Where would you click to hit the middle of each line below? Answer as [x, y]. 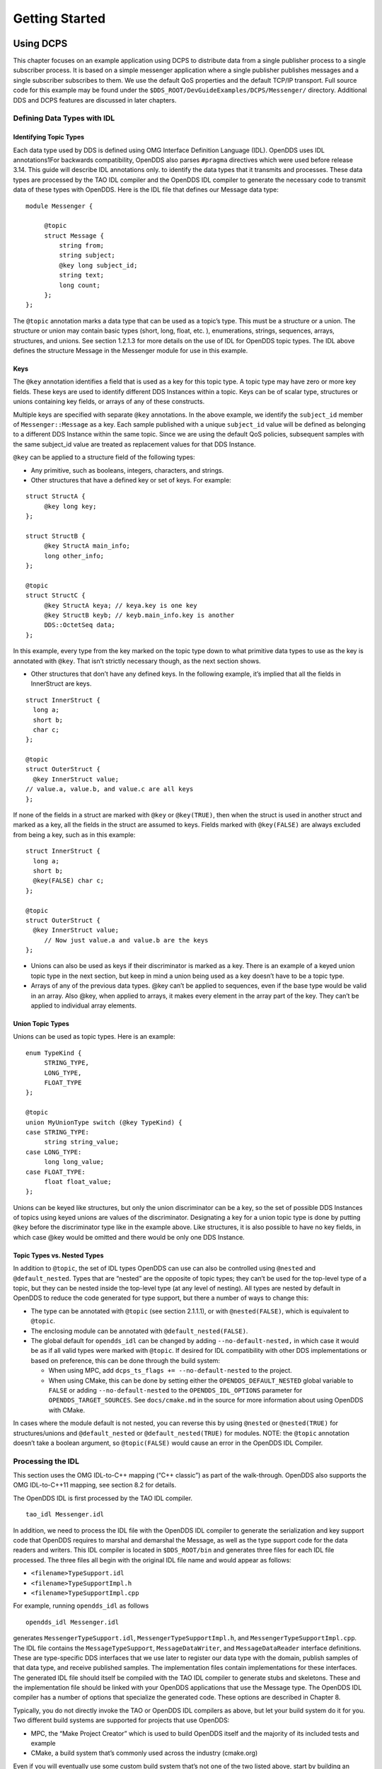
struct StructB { [56, 536]
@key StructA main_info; [87, 546]
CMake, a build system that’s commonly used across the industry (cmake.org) [144, 1753]
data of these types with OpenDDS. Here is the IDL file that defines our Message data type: [146, 190]
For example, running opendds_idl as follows [81, 1606]
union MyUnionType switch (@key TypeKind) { [104, 1122]
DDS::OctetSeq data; [80, 625]
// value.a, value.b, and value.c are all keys [110, 789]
